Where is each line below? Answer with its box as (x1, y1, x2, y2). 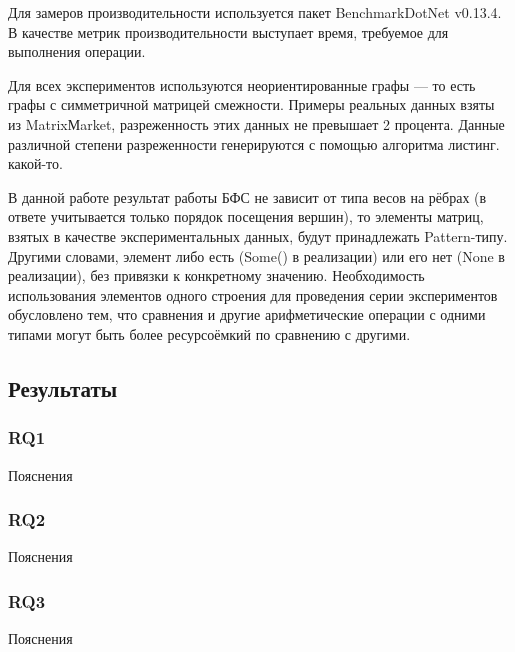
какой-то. (8, 153, 63, 174)
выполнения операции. (8, 41, 146, 62)
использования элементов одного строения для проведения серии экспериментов (8, 284, 498, 305)
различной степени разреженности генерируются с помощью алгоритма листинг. (8, 133, 500, 154)
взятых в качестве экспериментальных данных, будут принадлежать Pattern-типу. (8, 225, 508, 246)
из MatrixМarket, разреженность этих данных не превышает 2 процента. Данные (8, 113, 505, 134)
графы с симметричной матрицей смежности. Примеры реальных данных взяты (8, 94, 495, 115)
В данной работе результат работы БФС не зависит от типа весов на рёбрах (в (8, 186, 487, 207)
